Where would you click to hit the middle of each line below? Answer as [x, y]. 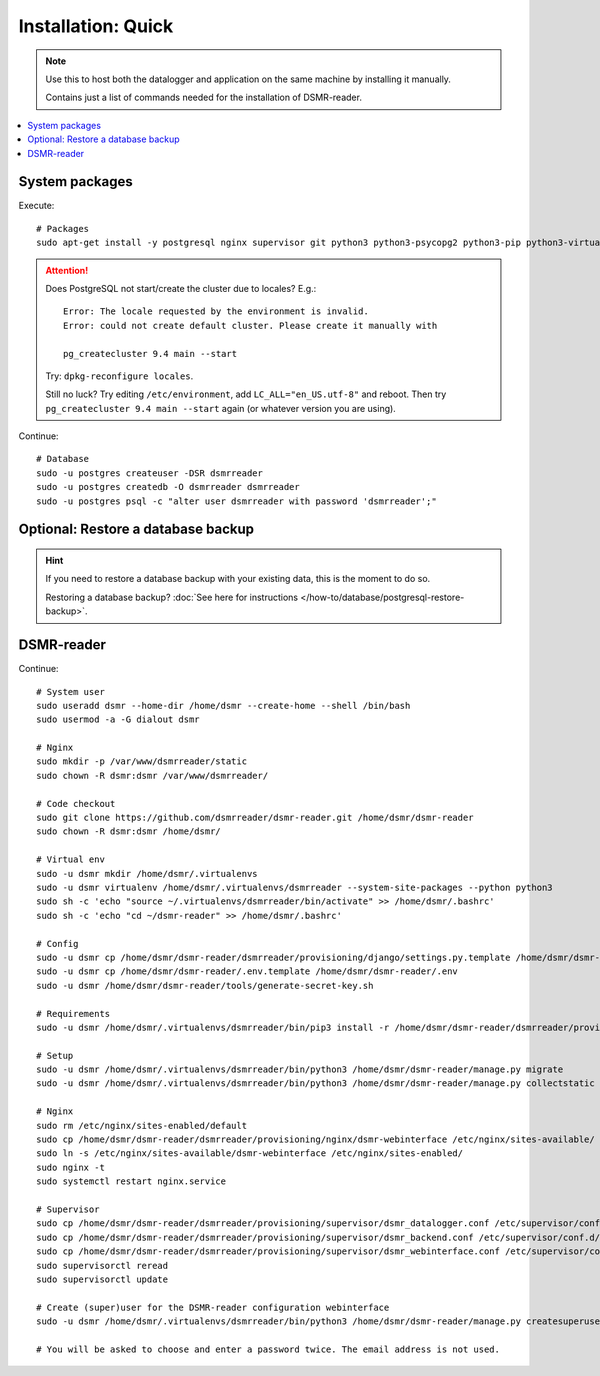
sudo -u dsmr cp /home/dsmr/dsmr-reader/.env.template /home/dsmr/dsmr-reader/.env [247, 971]
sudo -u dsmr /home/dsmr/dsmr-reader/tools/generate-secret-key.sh [205, 985]
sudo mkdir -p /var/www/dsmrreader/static [142, 761]
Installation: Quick [96, 26]
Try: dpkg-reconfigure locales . [119, 376]
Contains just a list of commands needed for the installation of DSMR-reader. [203, 97]
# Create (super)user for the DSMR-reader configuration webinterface [213, 1307]
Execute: [36, 206]
